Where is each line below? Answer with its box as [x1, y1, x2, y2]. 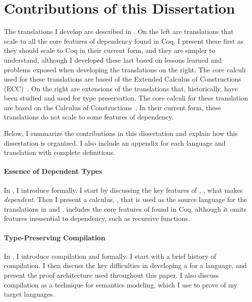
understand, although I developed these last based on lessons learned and [4, 54, 222, 65]
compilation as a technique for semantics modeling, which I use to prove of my [4, 279, 237, 289]
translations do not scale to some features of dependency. [4, 112, 174, 122]
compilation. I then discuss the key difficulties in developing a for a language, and [4, 260, 247, 270]
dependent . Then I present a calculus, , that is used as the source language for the [4, 194, 247, 204]
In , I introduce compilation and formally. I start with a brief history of [4, 251, 217, 261]
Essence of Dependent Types [4, 166, 102, 176]
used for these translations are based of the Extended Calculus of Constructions [4, 74, 241, 84]
